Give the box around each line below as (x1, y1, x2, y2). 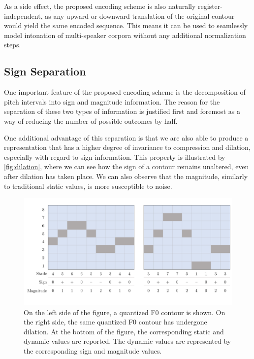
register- (198, 1, 222, 11)
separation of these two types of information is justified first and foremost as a (4, 106, 240, 116)
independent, (4, 10, 43, 21)
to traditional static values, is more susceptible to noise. (4, 180, 172, 191)
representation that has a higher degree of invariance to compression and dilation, (4, 142, 251, 152)
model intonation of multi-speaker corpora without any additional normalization (4, 30, 246, 40)
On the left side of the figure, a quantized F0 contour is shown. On (24, 307, 225, 317)
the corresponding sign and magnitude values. (24, 345, 162, 356)
